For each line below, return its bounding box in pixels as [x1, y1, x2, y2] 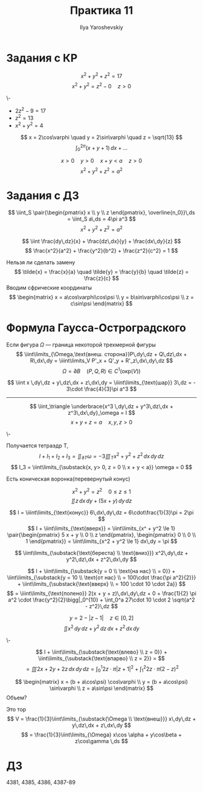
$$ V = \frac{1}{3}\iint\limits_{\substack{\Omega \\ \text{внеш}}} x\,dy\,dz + [7, 715, 196, 722]
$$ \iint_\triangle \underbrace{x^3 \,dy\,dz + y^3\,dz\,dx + [30, 403, 173, 410]
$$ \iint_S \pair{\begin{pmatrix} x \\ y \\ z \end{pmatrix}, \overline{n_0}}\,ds [8, 209, 195, 216]
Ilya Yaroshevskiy [79, 24, 124, 31]
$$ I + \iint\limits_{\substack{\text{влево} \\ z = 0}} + [36, 648, 167, 656]
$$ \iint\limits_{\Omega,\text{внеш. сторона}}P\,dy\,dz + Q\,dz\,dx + [16, 350, 187, 357]
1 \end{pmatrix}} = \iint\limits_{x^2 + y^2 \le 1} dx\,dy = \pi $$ [25, 537, 178, 545]
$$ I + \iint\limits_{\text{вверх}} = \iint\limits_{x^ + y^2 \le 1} [27, 525, 176, 532]
